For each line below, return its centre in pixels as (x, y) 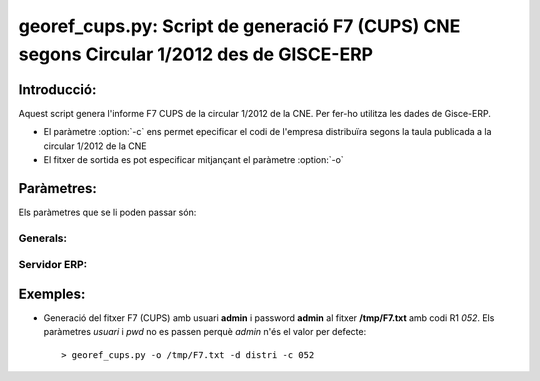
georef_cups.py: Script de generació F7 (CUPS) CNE (239, 26)
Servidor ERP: (53, 265)
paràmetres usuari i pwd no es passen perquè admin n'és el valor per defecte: (205, 332)
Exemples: (52, 293)
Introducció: (57, 89)
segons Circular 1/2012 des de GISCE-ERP (196, 54)
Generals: (42, 238)
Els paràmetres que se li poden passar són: (107, 212)
